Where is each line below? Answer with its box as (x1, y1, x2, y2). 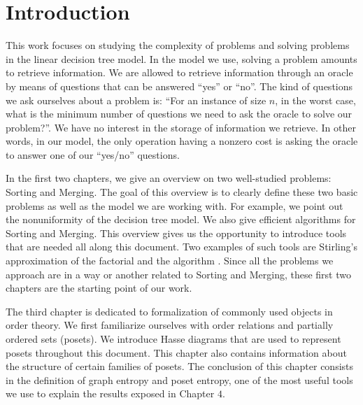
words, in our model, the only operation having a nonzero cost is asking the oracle (6, 134, 358, 148)
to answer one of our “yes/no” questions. (6, 147, 180, 162)
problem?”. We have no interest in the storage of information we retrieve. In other (6, 120, 356, 134)
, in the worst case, (275, 92, 356, 107)
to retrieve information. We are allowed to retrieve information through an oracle (6, 65, 353, 80)
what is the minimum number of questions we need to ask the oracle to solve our (6, 106, 353, 121)
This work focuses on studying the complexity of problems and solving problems (6, 38, 350, 52)
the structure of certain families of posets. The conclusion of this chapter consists (6, 359, 354, 374)
